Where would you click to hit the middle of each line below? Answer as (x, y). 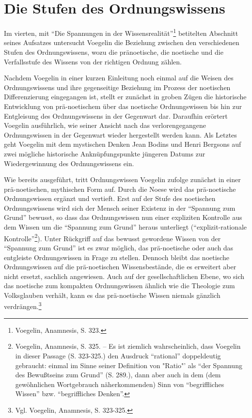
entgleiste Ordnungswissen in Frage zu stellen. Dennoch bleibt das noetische (117, 257)
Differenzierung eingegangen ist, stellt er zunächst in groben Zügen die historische (125, 97)
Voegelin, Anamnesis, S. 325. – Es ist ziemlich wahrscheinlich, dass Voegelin (128, 346)
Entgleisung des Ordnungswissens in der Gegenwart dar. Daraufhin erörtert (116, 116)
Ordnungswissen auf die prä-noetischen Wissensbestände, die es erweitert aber (120, 267)
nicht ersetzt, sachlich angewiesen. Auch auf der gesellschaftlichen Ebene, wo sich (124, 276)
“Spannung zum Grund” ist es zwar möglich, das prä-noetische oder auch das (119, 247)
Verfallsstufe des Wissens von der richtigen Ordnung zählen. (93, 61)
